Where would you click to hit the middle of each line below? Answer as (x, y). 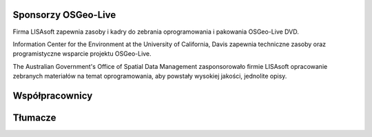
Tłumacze (34, 117)
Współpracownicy (53, 95)
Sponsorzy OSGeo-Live (64, 15)
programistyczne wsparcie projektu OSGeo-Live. (82, 54)
